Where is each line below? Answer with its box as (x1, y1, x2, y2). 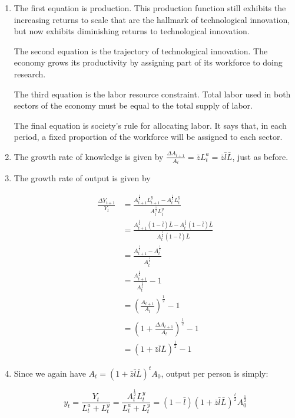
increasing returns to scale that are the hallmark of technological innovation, (14, 13, 290, 25)
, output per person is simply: (161, 367, 269, 379)
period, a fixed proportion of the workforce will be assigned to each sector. (14, 130, 283, 143)
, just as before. (232, 150, 289, 162)
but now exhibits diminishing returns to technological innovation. (14, 25, 250, 37)
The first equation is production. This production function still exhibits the (14, 2, 286, 14)
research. (14, 67, 46, 80)
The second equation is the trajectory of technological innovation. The (14, 44, 268, 57)
